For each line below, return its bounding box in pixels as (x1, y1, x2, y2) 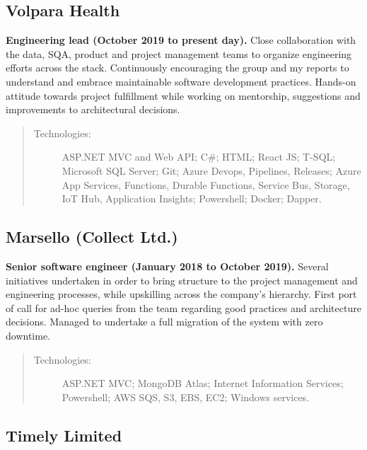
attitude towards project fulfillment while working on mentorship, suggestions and (6, 88, 361, 103)
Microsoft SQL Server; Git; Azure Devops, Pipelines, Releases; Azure (62, 163, 361, 178)
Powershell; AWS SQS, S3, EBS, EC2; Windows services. (62, 389, 310, 404)
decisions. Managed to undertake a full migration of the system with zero (6, 314, 323, 329)
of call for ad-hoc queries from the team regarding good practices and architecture (6, 300, 361, 315)
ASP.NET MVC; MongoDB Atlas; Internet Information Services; (62, 376, 344, 391)
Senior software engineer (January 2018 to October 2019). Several (6, 258, 329, 273)
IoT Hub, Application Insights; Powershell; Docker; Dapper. (62, 191, 322, 206)
